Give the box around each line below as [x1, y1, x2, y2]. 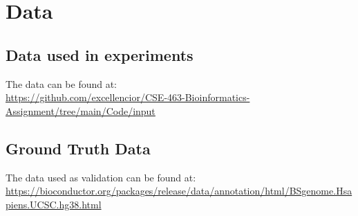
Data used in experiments [6, 44, 194, 65]
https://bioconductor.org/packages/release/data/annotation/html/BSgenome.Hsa [6, 183, 352, 198]
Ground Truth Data [6, 137, 151, 159]
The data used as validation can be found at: [6, 170, 196, 184]
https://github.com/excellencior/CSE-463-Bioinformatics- [6, 90, 250, 105]
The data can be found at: [6, 76, 117, 91]
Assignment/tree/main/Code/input [6, 103, 156, 118]
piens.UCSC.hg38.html [6, 197, 102, 211]
